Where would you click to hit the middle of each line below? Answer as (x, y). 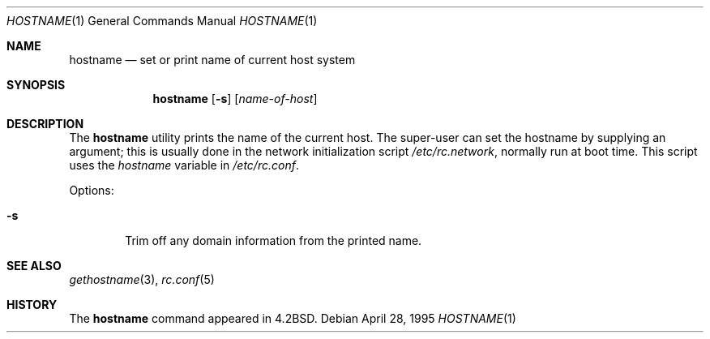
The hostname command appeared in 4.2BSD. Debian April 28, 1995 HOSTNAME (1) (293, 318)
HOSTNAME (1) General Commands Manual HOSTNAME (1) (162, 21)
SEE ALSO (34, 266)
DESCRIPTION (45, 124)
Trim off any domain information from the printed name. (274, 240)
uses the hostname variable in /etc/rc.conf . (184, 165)
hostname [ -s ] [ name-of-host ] (235, 99)
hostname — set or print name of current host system (212, 60)
